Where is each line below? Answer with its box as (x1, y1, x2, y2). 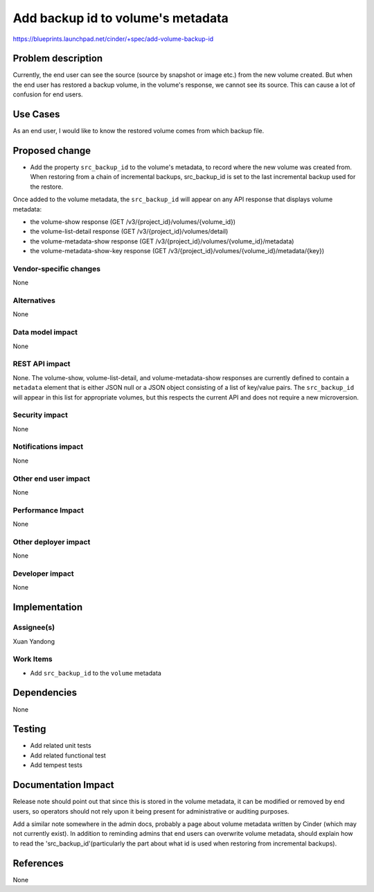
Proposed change (12, 144, 91, 156)
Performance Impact (12, 505, 84, 515)
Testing (12, 723, 46, 735)
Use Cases (12, 108, 60, 121)
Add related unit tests (30, 741, 91, 750)
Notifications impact (12, 442, 83, 452)
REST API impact (12, 359, 71, 369)
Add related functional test (30, 751, 107, 760)
